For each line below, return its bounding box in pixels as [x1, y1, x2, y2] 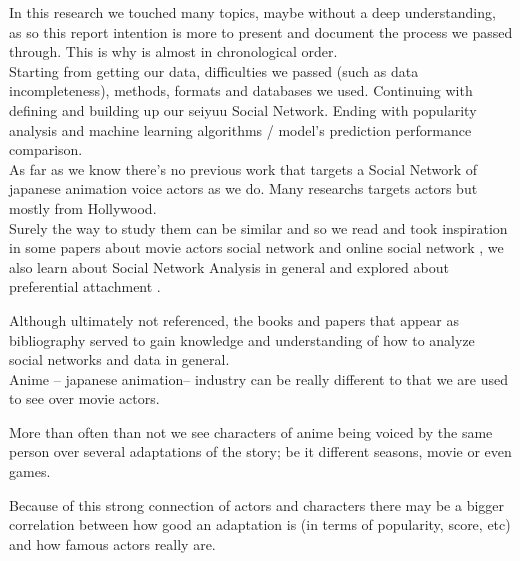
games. [9, 461, 51, 482]
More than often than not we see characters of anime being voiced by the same [9, 421, 493, 442]
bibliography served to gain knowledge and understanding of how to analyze [9, 329, 475, 350]
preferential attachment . [9, 276, 161, 297]
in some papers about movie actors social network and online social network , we [9, 237, 504, 258]
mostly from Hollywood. [9, 197, 157, 218]
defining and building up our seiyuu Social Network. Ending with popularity [9, 99, 477, 120]
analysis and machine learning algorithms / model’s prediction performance [9, 119, 472, 140]
